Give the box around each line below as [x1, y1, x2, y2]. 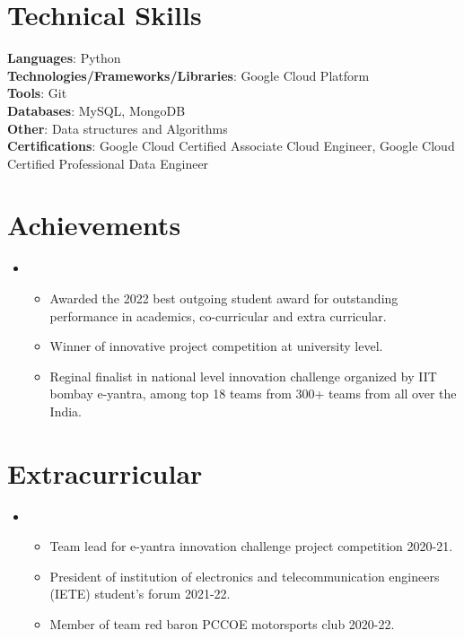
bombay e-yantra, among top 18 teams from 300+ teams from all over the [49, 384, 457, 403]
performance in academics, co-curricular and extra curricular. [49, 306, 387, 325]
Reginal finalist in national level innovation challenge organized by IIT [49, 366, 437, 385]
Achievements [7, 206, 181, 243]
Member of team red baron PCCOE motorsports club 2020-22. [49, 615, 395, 634]
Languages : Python [7, 48, 121, 67]
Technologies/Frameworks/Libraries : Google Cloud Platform [7, 66, 370, 84]
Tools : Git [7, 83, 67, 102]
